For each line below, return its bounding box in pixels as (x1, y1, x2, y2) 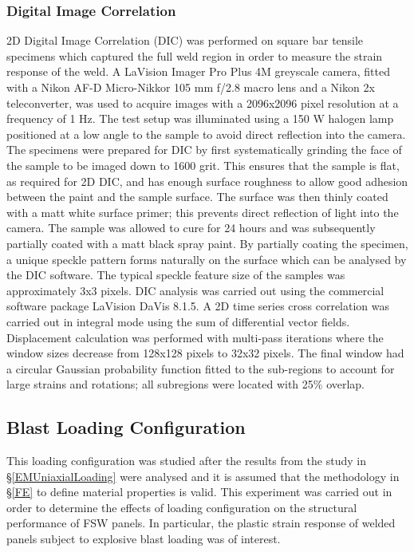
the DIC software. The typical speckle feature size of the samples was (6, 266, 345, 283)
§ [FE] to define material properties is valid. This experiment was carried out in (6, 483, 392, 500)
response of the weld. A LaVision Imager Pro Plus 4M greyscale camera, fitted (6, 63, 391, 80)
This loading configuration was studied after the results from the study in (6, 452, 366, 469)
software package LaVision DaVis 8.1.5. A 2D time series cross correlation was (6, 298, 390, 314)
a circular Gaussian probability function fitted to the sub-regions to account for (6, 360, 395, 377)
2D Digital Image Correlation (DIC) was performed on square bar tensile (6, 32, 364, 49)
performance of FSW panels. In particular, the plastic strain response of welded (6, 515, 396, 531)
